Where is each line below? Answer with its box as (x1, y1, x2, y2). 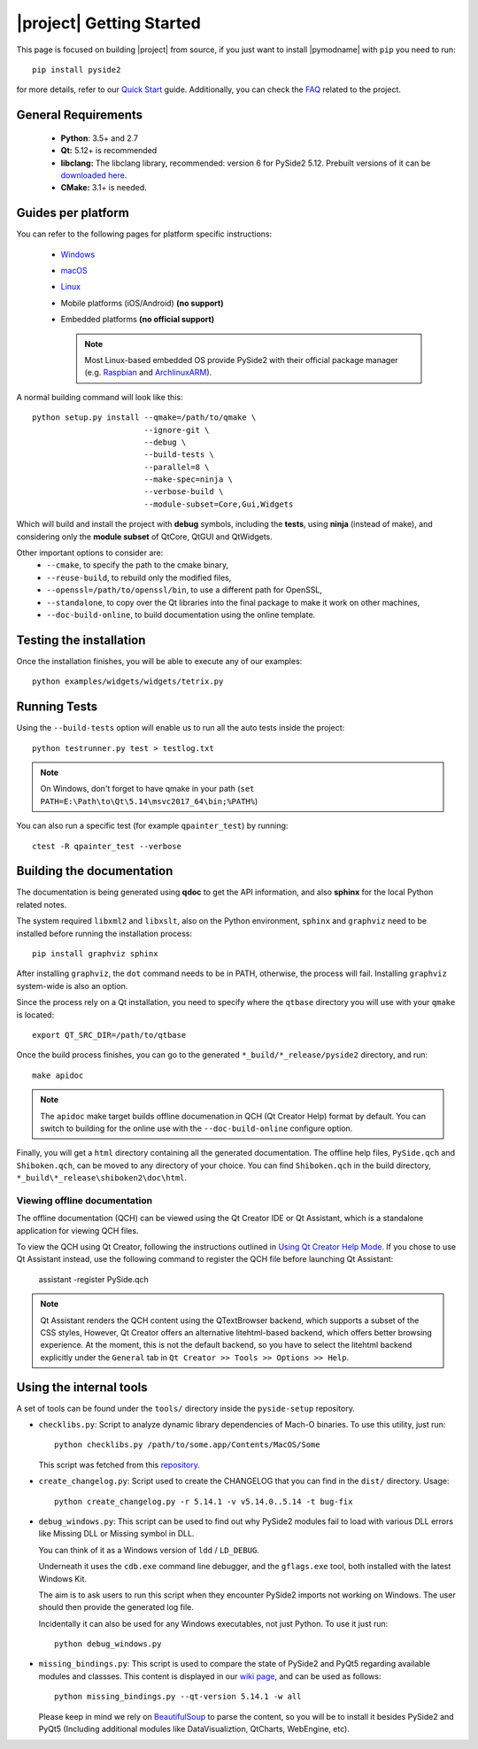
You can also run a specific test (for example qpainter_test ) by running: (16, 820, 289, 832)
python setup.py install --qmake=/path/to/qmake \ (32, 413, 257, 422)
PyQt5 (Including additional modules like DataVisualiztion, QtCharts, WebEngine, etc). (38, 1723, 350, 1735)
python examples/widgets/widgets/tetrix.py (32, 677, 224, 686)
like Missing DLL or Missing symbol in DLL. (38, 1528, 195, 1539)
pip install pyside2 (32, 65, 121, 74)
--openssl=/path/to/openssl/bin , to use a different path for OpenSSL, (46, 584, 323, 595)
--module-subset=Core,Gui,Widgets (143, 499, 294, 509)
